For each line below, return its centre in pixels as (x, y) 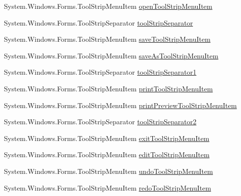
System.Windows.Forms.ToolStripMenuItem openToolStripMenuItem (108, 6)
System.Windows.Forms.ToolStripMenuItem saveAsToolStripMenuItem (111, 55)
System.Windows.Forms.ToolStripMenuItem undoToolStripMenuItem (108, 171)
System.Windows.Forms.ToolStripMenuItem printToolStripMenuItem (108, 88)
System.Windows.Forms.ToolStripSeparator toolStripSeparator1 (100, 72)
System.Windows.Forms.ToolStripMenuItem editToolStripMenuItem (107, 154)
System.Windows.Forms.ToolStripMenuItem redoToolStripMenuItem (108, 187)
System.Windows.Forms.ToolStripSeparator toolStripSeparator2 (100, 122)
